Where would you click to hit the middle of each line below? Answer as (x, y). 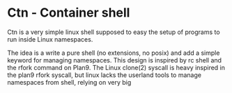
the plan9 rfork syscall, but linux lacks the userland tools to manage (105, 75)
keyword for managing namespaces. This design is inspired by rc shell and (114, 60)
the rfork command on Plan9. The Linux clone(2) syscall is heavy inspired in (116, 67)
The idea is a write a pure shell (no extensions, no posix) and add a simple (114, 53)
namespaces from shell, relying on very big (69, 82)
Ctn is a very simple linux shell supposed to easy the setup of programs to (114, 32)
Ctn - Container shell (69, 13)
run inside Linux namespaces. (50, 39)
